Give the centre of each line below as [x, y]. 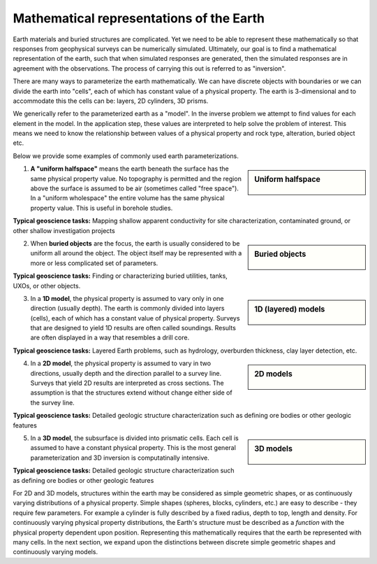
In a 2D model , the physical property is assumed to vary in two [121, 363]
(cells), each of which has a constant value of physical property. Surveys [135, 318]
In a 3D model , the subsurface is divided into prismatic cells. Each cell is [134, 438]
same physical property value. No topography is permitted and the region [136, 178]
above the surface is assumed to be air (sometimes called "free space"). [134, 188]
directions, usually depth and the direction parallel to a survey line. [126, 373]
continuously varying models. [55, 552]
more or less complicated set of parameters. [94, 263]
